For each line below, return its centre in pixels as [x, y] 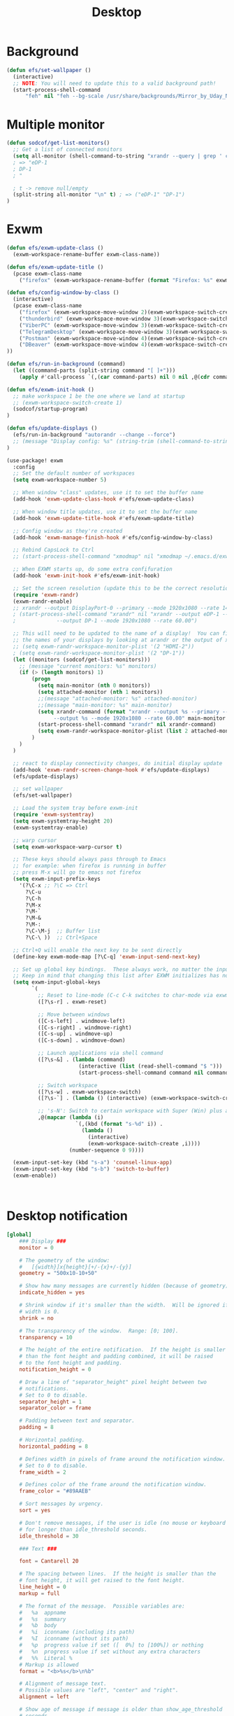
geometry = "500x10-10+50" [58, 1274]
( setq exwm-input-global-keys [57, 982]
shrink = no [36, 1318]
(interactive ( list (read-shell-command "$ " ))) [151, 1066]
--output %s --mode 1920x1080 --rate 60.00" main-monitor [140, 718]
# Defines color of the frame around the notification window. [113, 1485]
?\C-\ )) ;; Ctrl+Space [61, 937]
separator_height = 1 [50, 1402]
